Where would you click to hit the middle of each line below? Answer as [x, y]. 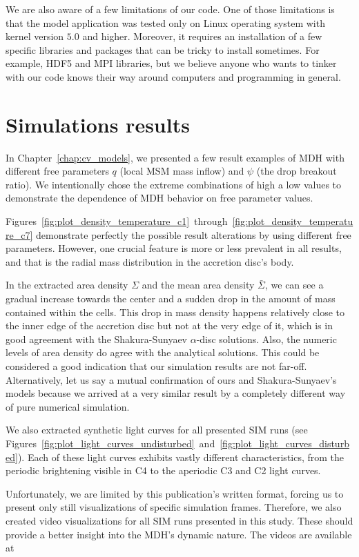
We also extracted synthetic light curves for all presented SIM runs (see [157, 430]
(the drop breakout [297, 171]
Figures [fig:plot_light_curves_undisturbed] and [110, 443]
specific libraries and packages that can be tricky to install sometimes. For [163, 49]
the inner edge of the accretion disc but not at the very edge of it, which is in [169, 325]
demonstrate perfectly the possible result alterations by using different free [193, 234]
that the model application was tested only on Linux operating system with [165, 22]
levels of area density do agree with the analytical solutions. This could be [163, 352]
